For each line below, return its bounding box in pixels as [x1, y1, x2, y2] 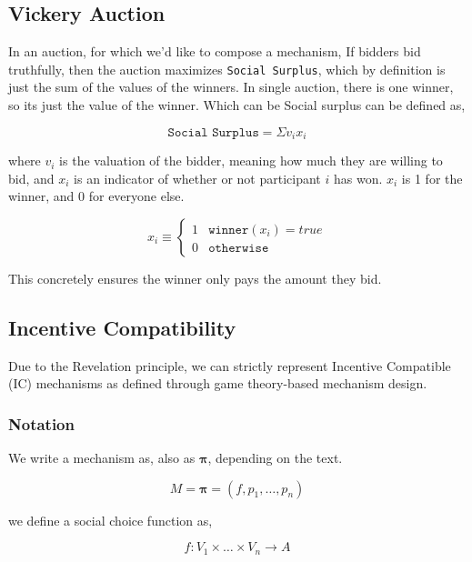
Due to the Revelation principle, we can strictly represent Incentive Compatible [8, 356, 451, 375]
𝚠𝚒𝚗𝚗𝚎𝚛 [208, 223, 249, 236]
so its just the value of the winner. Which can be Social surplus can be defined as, [8, 95, 466, 115]
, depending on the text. [207, 448, 343, 467]
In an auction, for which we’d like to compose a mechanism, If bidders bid [8, 42, 421, 61]
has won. [333, 168, 383, 187]
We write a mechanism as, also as [8, 448, 196, 467]
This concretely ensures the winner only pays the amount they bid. [8, 268, 382, 287]
